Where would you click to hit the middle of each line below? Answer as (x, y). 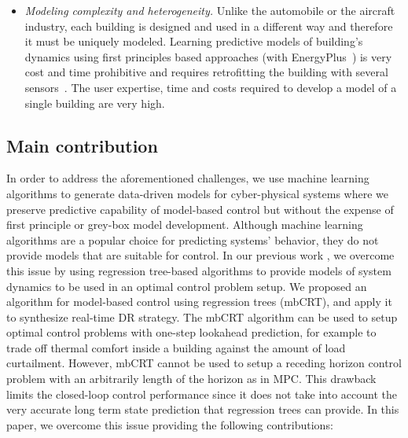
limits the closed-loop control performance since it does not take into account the (202, 394)
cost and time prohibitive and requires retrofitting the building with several (206, 72)
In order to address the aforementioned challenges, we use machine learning (188, 178)
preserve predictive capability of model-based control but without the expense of (200, 209)
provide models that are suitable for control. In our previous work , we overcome (200, 255)
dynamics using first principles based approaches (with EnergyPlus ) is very (208, 56)
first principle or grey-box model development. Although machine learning (185, 225)
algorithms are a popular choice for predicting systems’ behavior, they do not (193, 239)
